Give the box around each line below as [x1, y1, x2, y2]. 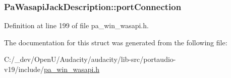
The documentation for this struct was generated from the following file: [4, 37, 227, 47]
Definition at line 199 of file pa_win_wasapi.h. [4, 20, 149, 31]
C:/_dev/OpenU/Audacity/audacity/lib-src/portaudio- [4, 54, 176, 64]
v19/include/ [4, 64, 44, 74]
